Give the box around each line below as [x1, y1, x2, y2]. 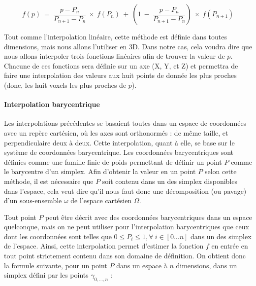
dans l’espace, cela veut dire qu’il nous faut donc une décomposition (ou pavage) [4, 185, 247, 196]
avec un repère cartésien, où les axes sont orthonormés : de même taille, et [4, 127, 228, 138]
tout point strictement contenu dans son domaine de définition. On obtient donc [4, 250, 246, 261]
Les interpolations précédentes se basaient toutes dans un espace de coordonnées [4, 118, 247, 128]
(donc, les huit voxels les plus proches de [4, 79, 127, 90]
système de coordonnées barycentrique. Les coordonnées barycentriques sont [4, 147, 234, 157]
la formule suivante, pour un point [4, 260, 107, 270]
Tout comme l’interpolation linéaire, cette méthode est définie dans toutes [4, 32, 227, 41]
